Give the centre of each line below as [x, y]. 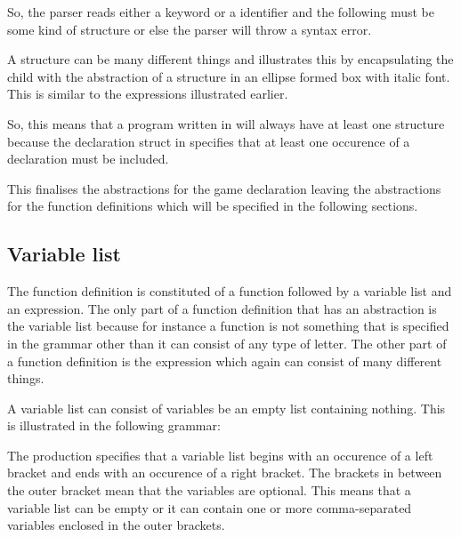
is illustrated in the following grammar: [114, 425]
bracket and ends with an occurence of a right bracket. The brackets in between [225, 473]
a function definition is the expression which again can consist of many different [225, 361]
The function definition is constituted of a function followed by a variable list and [230, 291]
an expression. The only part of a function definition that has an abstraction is [222, 308]
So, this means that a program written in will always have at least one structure [226, 123]
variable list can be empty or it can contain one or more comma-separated [210, 507]
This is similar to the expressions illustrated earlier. [148, 94]
